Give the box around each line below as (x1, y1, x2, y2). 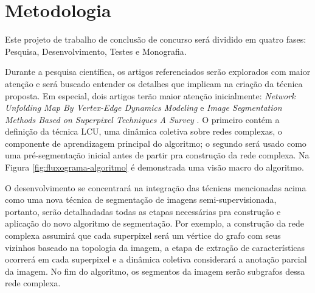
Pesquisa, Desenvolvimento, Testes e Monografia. (5, 44, 187, 57)
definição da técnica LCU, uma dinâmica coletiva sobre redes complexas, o (5, 125, 282, 138)
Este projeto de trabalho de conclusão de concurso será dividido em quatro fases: (5, 33, 306, 46)
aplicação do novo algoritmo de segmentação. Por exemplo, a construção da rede (5, 217, 305, 230)
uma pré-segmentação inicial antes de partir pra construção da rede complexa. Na (5, 149, 310, 161)
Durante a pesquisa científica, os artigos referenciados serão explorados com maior (5, 65, 311, 78)
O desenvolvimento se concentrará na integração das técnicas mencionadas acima (5, 181, 306, 194)
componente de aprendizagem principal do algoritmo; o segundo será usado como (5, 136, 306, 149)
